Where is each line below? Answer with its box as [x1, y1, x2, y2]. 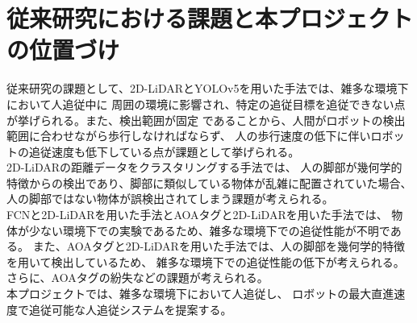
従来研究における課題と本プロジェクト [6, 2, 414, 35]
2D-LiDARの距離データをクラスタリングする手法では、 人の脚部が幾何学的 [6, 159, 402, 176]
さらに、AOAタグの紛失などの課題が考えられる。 [6, 269, 269, 286]
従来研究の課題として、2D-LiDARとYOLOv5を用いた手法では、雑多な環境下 [6, 80, 409, 97]
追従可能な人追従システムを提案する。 [28, 300, 232, 317]
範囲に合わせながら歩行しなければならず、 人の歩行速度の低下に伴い [6, 127, 371, 144]
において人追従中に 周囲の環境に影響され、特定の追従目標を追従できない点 [6, 95, 406, 112]
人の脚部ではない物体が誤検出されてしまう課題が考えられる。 [6, 190, 334, 207]
